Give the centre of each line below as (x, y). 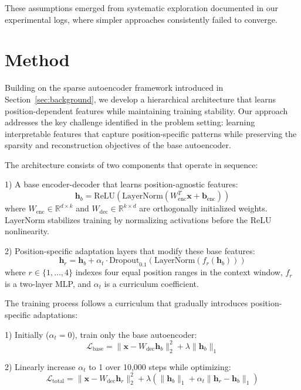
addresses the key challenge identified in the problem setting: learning (130, 122)
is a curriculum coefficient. (151, 283)
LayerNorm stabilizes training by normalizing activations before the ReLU (138, 219)
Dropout (124, 261)
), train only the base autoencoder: (134, 334)
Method (37, 59)
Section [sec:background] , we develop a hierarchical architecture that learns (141, 99)
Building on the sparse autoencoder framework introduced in (114, 88)
